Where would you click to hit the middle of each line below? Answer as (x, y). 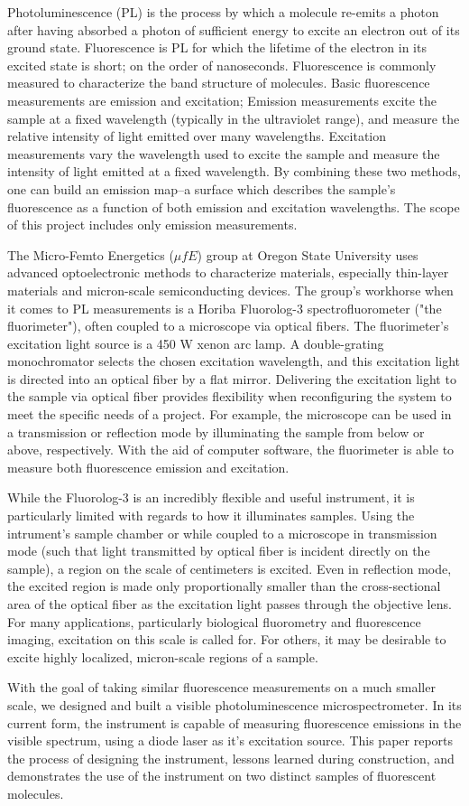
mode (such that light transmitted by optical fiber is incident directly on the (219, 551)
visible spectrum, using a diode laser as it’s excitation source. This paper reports (230, 740)
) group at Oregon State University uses (308, 254)
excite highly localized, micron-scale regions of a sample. (163, 656)
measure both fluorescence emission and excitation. (148, 467)
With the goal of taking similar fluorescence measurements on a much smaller (221, 687)
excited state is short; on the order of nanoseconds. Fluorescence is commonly (222, 65)
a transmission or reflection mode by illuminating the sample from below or (216, 431)
